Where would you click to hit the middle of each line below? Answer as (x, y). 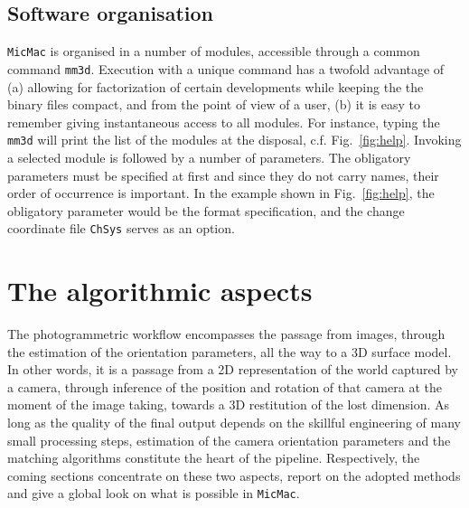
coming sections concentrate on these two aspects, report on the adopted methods (234, 475)
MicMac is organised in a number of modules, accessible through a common (214, 51)
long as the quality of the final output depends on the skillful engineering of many (234, 423)
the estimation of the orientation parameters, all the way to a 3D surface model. (230, 351)
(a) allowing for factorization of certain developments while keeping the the (216, 86)
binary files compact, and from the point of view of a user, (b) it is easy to (214, 104)
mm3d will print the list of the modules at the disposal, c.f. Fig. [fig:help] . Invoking (234, 140)
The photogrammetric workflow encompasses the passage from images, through (226, 334)
